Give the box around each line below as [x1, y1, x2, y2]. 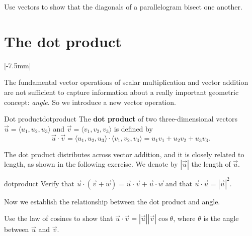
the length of [191, 159, 231, 169]
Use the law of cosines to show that [4, 213, 113, 223]
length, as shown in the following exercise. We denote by [4, 159, 178, 169]
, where [173, 213, 196, 223]
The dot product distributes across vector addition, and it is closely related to [4, 149, 244, 159]
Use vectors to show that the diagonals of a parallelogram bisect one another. [4, 2, 242, 12]
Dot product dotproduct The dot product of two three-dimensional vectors [4, 113, 238, 124]
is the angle [203, 213, 239, 223]
